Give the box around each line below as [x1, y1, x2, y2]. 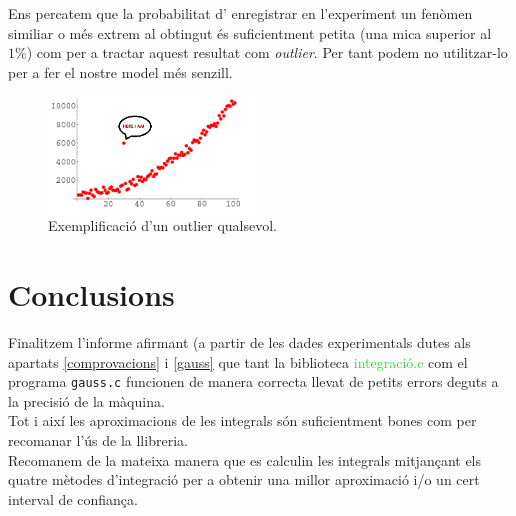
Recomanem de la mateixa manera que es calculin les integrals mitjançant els [8, 449, 482, 470]
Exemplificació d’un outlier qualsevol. [48, 215, 278, 236]
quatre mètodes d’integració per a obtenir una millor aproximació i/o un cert [8, 469, 480, 490]
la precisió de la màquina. [8, 390, 165, 411]
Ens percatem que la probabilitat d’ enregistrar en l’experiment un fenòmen [8, 3, 473, 23]
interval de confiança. [8, 488, 138, 509]
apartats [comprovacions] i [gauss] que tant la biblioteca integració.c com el [8, 351, 468, 372]
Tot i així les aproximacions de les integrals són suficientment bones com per [8, 410, 477, 431]
